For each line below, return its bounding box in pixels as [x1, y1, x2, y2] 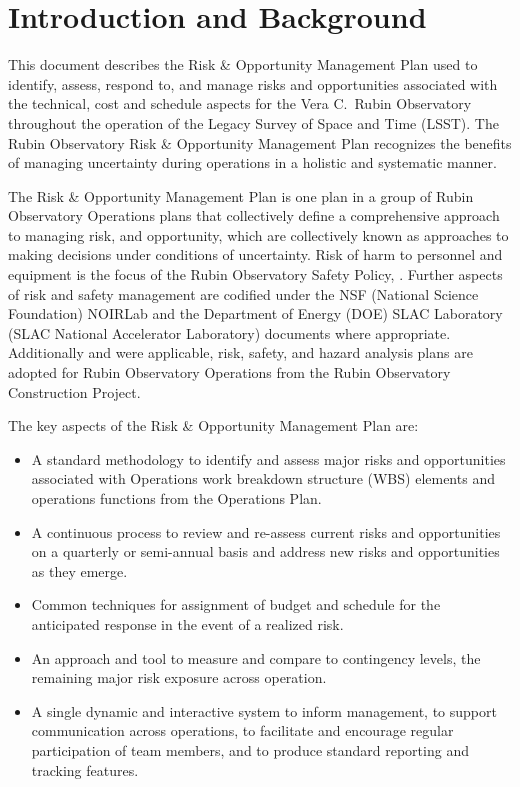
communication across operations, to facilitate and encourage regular [31, 720, 454, 741]
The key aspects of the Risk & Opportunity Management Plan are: [8, 415, 419, 436]
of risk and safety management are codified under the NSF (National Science [8, 283, 479, 304]
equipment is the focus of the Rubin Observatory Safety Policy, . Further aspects [8, 264, 503, 285]
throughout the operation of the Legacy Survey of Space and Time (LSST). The [8, 112, 499, 133]
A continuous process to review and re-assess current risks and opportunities [31, 521, 501, 542]
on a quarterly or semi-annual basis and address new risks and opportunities [31, 541, 500, 562]
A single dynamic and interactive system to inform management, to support [31, 700, 497, 721]
